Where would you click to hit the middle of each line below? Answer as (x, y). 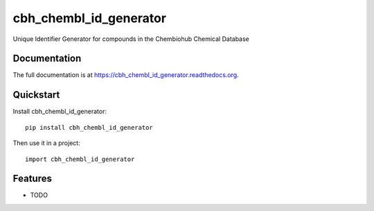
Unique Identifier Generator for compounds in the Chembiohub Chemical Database (131, 39)
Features (32, 179)
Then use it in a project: (46, 143)
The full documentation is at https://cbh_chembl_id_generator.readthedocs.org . (126, 75)
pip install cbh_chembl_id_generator (89, 127)
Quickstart (36, 95)
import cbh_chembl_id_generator (80, 159)
